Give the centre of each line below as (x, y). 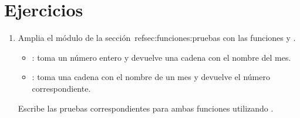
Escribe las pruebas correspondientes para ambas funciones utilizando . (146, 108)
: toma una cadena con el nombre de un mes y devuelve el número (151, 77)
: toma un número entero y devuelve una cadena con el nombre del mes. (161, 57)
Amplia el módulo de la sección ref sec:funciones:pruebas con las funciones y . (157, 38)
